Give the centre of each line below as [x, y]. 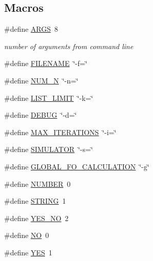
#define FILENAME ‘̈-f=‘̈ [46, 63]
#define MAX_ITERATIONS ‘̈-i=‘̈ [60, 132]
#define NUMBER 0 [37, 183]
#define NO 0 [27, 235]
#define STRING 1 [35, 201]
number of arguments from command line [69, 46]
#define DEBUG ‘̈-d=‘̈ [40, 115]
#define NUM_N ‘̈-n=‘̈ [41, 80]
